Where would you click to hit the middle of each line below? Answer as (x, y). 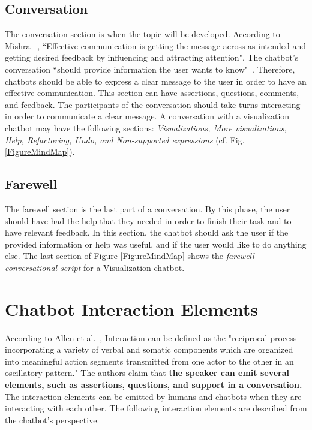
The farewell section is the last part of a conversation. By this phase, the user (148, 208)
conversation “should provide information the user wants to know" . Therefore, (150, 69)
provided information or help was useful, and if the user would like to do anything (156, 244)
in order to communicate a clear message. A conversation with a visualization (147, 116)
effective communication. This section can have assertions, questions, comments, (152, 93)
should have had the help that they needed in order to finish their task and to (148, 220)
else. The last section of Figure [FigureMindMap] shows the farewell (130, 256)
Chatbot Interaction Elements (131, 309)
